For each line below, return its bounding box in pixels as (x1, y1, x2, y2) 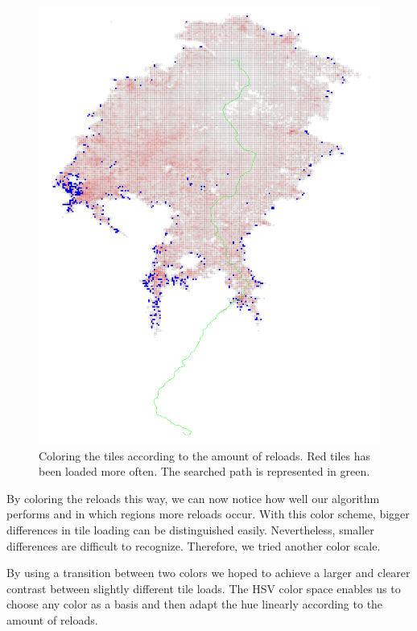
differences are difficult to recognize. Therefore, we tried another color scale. (6, 537, 381, 554)
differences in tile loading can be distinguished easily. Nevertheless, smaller (6, 522, 374, 538)
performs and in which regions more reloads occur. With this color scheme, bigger (6, 505, 410, 522)
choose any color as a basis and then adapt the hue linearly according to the (6, 596, 383, 612)
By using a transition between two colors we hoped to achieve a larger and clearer (6, 564, 411, 581)
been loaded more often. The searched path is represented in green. (39, 463, 370, 480)
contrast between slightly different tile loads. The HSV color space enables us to (6, 579, 401, 596)
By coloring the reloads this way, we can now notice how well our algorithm (6, 489, 380, 506)
